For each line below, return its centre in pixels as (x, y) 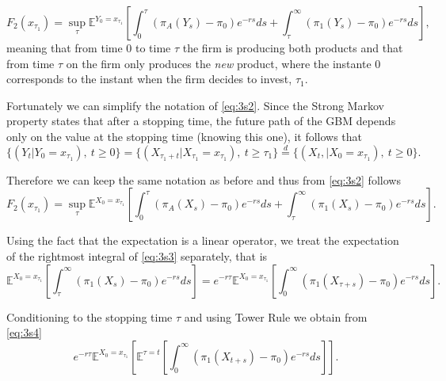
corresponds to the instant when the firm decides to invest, (149, 79)
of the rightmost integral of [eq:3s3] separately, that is (137, 255)
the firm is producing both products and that (293, 48)
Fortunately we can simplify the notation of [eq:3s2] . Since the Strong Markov (195, 105)
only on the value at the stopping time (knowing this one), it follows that (185, 136)
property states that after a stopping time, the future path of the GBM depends (201, 121)
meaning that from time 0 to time (89, 48)
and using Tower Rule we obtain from (276, 316)
